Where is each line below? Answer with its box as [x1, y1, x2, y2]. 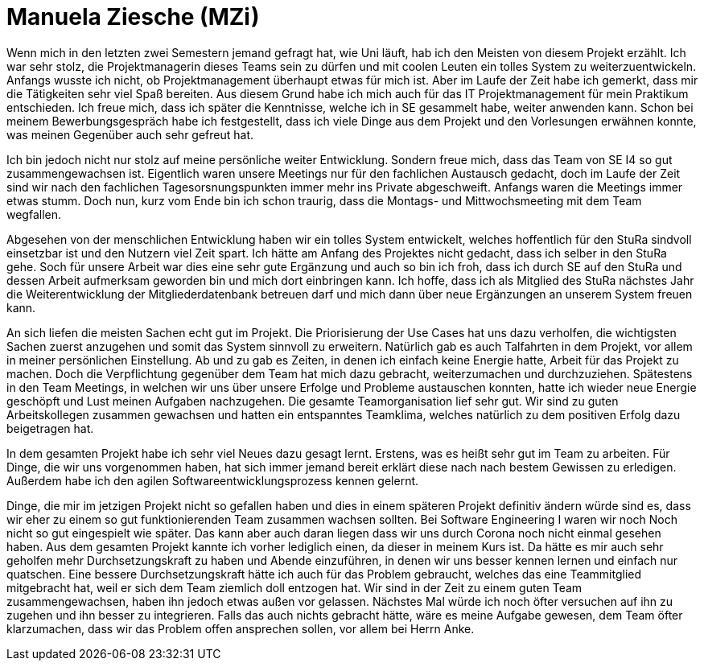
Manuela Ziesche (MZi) [6, 3, 260, 31]
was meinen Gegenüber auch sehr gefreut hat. [6, 127, 254, 142]
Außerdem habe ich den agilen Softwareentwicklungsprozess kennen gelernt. [6, 473, 419, 488]
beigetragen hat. [6, 421, 94, 435]
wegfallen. [6, 207, 62, 221]
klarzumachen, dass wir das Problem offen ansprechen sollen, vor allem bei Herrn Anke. [6, 621, 475, 636]
